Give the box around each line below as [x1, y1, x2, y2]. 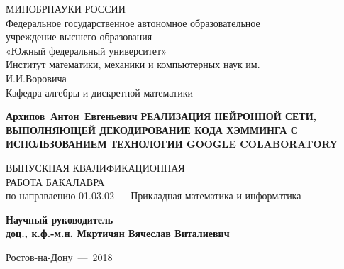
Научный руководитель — [6, 212, 131, 226]
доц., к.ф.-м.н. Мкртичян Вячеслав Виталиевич [6, 226, 230, 241]
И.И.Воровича [6, 70, 67, 85]
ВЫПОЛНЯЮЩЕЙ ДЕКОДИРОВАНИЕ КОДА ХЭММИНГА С [6, 122, 298, 137]
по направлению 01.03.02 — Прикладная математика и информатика [6, 188, 301, 203]
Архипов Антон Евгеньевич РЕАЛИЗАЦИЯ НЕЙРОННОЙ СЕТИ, [6, 109, 317, 123]
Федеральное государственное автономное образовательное [6, 15, 260, 30]
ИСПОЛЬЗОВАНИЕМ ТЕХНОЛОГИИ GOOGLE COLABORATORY [6, 136, 338, 151]
